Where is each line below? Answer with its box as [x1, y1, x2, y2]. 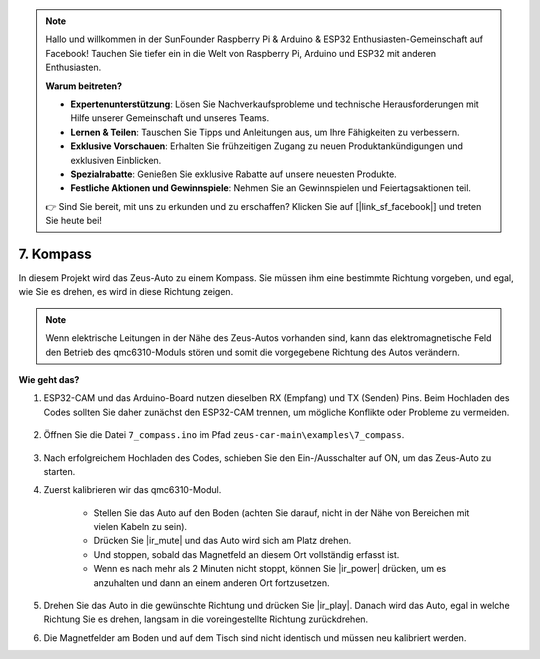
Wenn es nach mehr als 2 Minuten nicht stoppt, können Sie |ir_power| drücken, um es [93, 563, 447, 575]
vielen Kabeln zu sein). [93, 521, 188, 533]
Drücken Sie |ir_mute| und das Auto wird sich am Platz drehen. [93, 535, 352, 547]
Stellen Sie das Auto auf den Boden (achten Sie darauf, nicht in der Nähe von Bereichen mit [93, 506, 470, 519]
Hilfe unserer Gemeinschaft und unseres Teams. [70, 112, 270, 124]
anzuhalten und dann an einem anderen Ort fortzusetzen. [93, 576, 330, 589]
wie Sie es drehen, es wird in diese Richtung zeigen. [18, 286, 234, 298]
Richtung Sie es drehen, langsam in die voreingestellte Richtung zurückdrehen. [43, 613, 369, 625]
